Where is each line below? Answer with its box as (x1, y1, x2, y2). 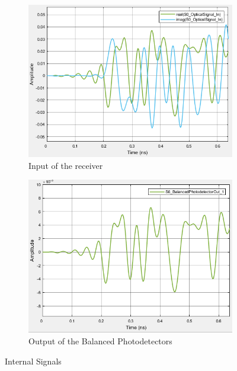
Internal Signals (5, 354, 62, 367)
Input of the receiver (28, 159, 103, 171)
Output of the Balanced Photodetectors (28, 335, 172, 347)
